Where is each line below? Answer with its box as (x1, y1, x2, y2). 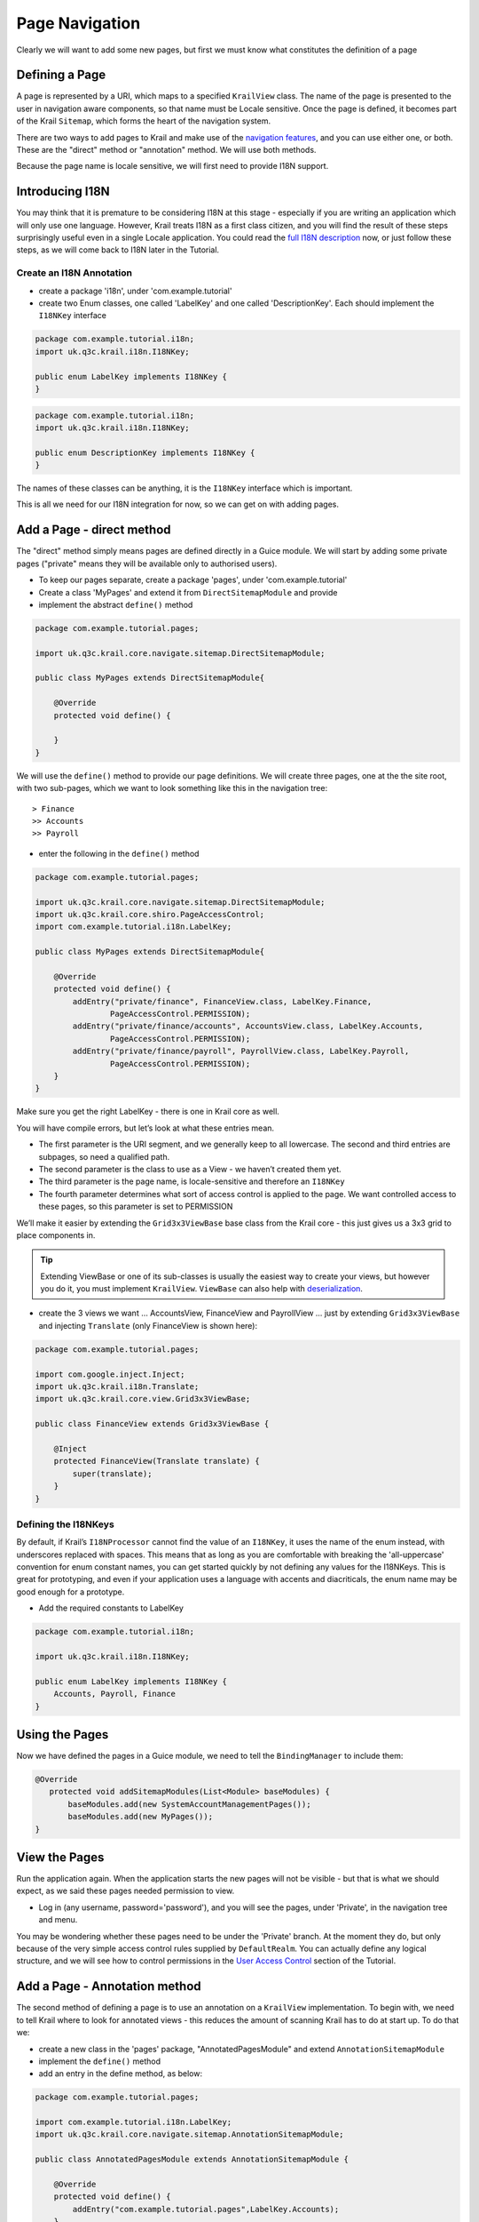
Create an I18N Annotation (16, 267, 133, 279)
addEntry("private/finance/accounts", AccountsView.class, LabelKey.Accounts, (72, 1021, 424, 1031)
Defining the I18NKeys (16, 1518, 114, 1531)
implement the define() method (38, 2056, 161, 2066)
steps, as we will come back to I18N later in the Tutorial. (16, 244, 220, 255)
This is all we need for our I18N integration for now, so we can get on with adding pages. (16, 499, 340, 510)
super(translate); (72, 1468, 153, 1479)
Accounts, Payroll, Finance (53, 1689, 177, 1699)
